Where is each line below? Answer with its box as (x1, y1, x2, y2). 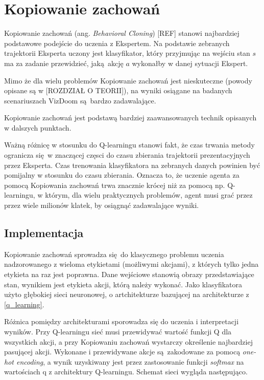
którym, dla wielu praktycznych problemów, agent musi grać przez (45, 189, 253, 200)
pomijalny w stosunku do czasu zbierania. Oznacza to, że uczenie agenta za (4, 170, 239, 180)
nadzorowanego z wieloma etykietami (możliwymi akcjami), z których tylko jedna (4, 259, 259, 269)
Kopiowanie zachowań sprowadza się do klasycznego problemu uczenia (4, 248, 224, 259)
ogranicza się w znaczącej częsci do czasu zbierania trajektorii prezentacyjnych (4, 150, 250, 160)
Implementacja (4, 225, 84, 241)
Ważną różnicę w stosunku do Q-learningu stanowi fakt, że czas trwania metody (4, 139, 255, 150)
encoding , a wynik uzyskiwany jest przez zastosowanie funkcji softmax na (16, 356, 244, 367)
